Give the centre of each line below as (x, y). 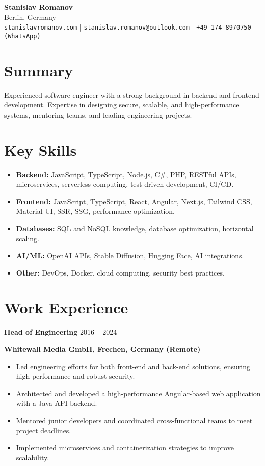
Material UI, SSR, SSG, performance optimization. (95, 211)
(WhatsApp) (22, 36)
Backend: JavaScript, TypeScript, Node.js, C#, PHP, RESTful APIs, (126, 174)
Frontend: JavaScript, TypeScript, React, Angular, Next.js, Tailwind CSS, (134, 201)
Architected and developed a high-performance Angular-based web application (138, 393)
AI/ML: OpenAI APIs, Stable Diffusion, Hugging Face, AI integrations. (130, 255)
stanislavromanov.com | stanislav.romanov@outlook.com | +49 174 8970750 (128, 27)
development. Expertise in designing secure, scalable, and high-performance (122, 105)
